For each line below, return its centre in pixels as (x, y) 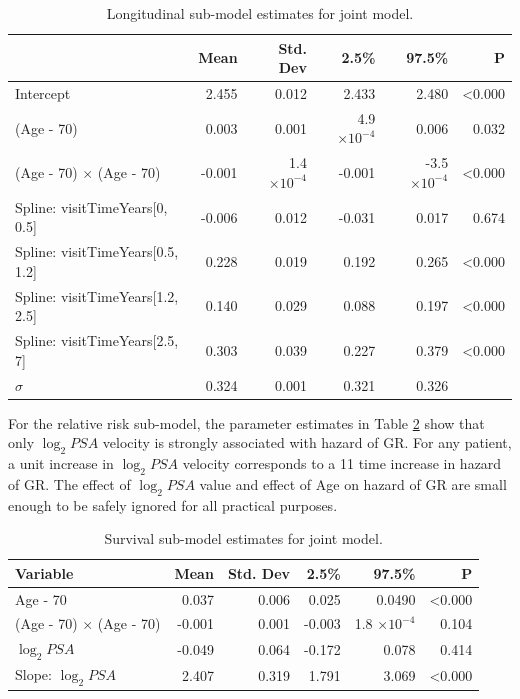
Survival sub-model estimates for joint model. (243, 538)
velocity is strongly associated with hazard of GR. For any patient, (307, 442)
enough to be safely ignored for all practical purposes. (173, 504)
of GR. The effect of (69, 483)
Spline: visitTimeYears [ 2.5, (97, 340)
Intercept (43, 93)
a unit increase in (61, 462)
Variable (44, 572)
